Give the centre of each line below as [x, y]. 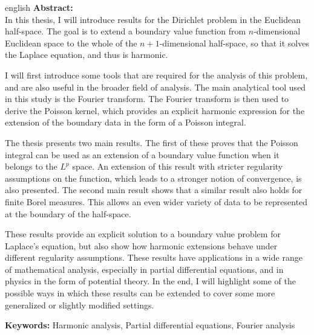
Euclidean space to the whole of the [71, 43]
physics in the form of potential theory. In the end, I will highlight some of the [150, 281]
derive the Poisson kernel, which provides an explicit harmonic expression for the [155, 110]
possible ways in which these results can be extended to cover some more [140, 293]
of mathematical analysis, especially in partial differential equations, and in [144, 269]
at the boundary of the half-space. [68, 213]
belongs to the [31, 166]
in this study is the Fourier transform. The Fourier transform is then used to [147, 99]
